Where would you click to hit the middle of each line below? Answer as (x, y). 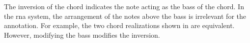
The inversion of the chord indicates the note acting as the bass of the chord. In (124, 6)
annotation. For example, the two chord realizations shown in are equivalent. (119, 25)
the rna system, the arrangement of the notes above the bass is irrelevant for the (125, 16)
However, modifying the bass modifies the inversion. (82, 35)
